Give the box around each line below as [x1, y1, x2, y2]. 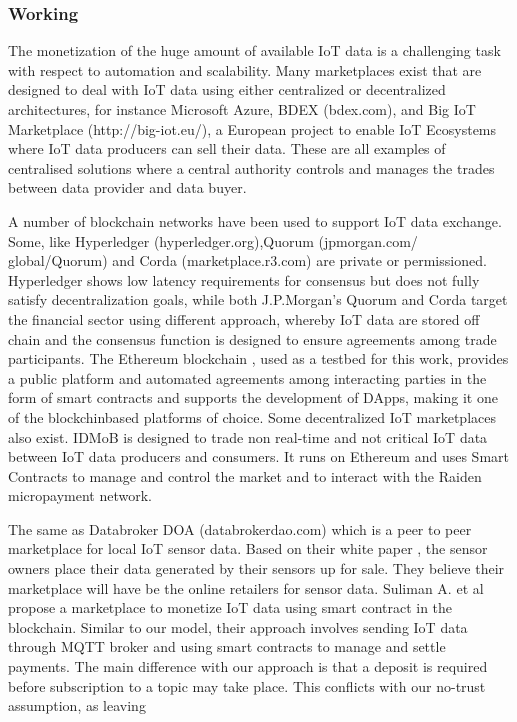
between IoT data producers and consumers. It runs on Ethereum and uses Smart [8, 446, 509, 467]
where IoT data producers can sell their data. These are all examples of [8, 138, 446, 159]
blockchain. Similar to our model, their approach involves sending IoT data [8, 616, 468, 637]
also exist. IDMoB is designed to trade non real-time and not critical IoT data [8, 426, 488, 447]
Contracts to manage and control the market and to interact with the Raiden [8, 465, 482, 486]
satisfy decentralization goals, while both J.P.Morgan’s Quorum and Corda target [8, 289, 508, 310]
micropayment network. [8, 485, 152, 506]
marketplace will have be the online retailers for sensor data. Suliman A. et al [8, 577, 484, 598]
